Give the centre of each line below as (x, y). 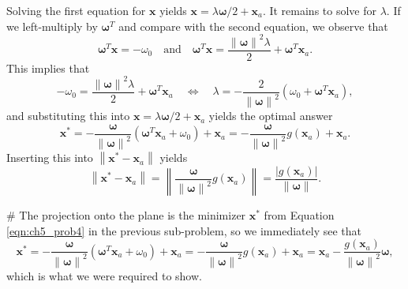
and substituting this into (68, 116)
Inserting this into (50, 158)
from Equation (299, 215)
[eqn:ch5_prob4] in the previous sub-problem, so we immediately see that (184, 230)
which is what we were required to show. (104, 275)
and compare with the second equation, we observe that (253, 26)
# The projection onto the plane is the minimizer (126, 215)
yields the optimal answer (271, 116)
